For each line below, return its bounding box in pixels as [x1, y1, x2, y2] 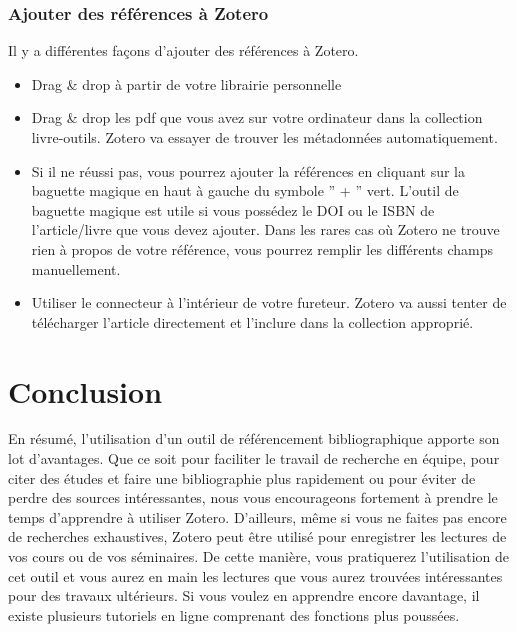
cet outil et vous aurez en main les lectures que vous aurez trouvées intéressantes [8, 565, 503, 586]
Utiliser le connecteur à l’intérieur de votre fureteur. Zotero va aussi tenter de [31, 292, 507, 313]
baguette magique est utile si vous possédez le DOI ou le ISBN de [31, 199, 435, 220]
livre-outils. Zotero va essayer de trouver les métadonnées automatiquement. [31, 127, 498, 147]
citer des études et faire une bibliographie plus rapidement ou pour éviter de [8, 467, 476, 488]
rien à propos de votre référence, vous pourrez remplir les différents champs [31, 238, 493, 259]
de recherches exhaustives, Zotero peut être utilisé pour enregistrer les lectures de [8, 526, 507, 547]
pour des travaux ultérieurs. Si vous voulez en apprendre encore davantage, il [8, 585, 480, 606]
